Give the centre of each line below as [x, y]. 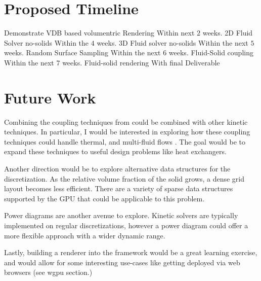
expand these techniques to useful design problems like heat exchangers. [115, 151]
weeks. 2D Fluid [228, 33]
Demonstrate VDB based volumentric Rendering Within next [99, 33]
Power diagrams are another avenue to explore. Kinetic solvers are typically [121, 215]
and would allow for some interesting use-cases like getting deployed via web [122, 262]
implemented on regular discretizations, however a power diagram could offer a [126, 225]
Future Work [50, 97]
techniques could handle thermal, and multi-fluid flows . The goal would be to [125, 141]
